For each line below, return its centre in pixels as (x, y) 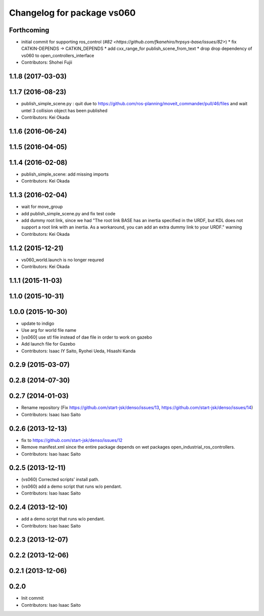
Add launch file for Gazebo (48, 344)
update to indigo (38, 323)
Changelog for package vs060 (72, 13)
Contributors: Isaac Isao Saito (51, 414)
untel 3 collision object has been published (64, 111)
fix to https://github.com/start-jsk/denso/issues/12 (72, 440)
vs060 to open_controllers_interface (58, 55)
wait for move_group (42, 207)
